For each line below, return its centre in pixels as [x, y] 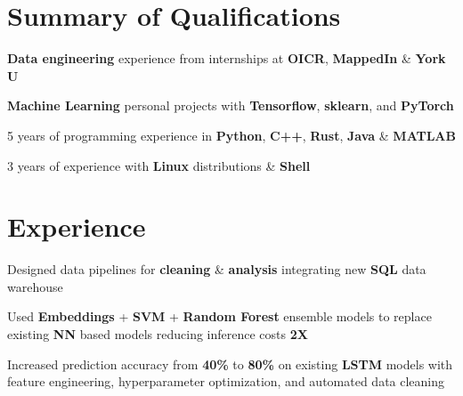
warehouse [35, 286]
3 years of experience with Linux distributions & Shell [159, 165]
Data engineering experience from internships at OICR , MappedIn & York [227, 58]
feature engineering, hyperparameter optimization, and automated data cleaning [226, 381]
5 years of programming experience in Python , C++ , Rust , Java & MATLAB [231, 135]
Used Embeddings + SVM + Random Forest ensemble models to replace [219, 316]
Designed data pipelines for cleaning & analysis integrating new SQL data [217, 269]
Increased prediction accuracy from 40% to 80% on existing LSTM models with [230, 364]
